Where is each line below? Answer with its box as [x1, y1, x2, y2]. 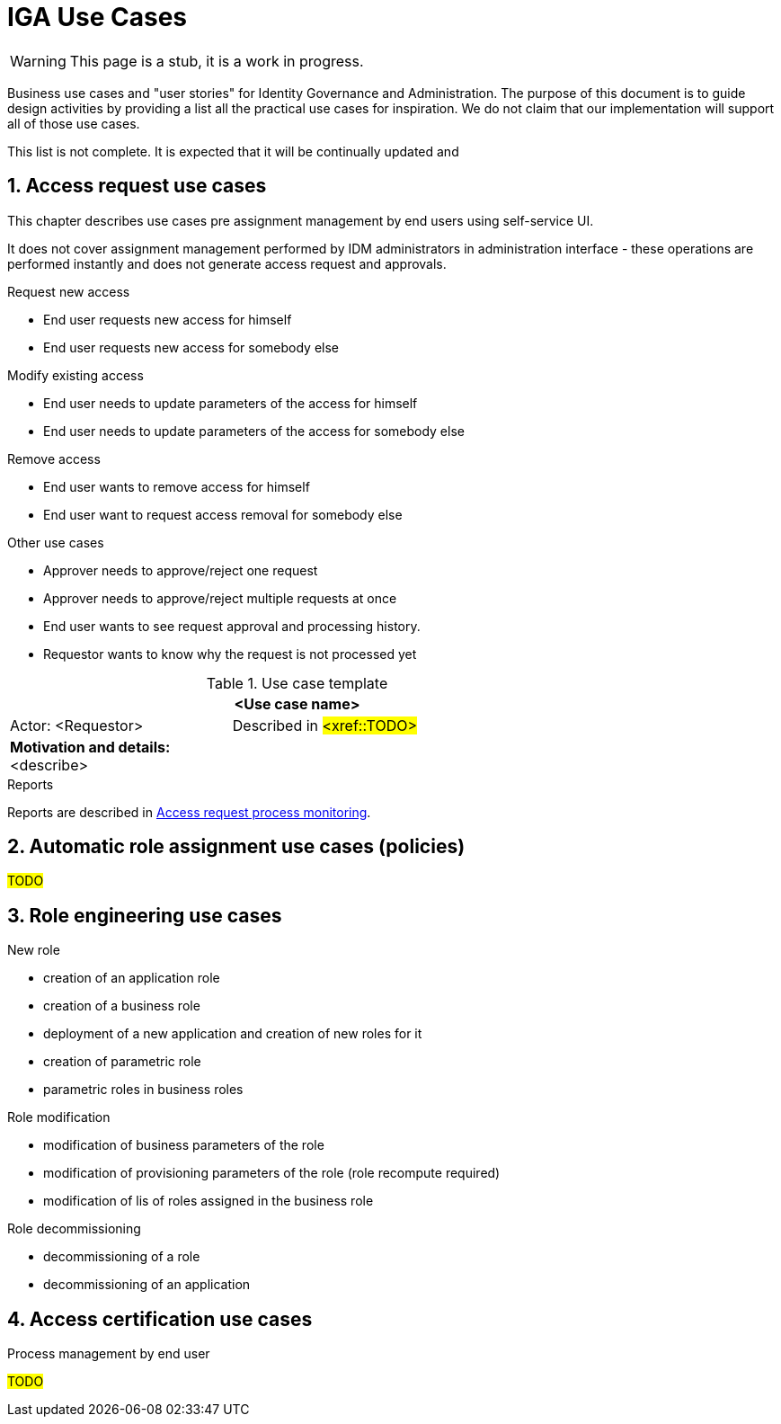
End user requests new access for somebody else [43, 339, 340, 355]
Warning [10, 51, 67, 70]
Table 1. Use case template [206, 673, 388, 692]
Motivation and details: [10, 737, 171, 756]
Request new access [7, 283, 130, 299]
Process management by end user [7, 1346, 210, 1362]
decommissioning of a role [43, 1249, 200, 1265]
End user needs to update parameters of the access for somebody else [43, 423, 465, 439]
